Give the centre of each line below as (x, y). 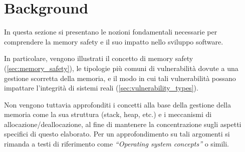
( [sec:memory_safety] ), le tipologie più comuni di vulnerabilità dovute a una (121, 68)
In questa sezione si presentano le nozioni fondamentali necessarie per (111, 32)
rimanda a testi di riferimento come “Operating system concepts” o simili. (117, 144)
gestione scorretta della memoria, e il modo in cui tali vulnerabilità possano (120, 78)
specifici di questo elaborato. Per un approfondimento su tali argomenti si (117, 134)
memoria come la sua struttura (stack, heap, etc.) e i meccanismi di (108, 114)
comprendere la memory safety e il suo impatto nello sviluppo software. (114, 41)
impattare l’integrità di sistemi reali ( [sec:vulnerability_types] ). (101, 88)
